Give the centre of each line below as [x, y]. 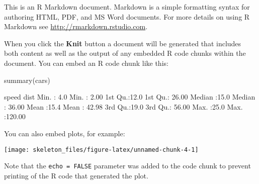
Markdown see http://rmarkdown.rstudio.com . [76, 26]
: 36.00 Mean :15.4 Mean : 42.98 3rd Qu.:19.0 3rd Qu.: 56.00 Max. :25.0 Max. [123, 106]
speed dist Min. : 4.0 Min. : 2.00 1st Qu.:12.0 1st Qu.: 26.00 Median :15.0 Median [130, 97]
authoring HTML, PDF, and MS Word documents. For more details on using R [127, 16]
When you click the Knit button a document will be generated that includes [123, 43]
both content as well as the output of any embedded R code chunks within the [125, 53]
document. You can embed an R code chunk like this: [86, 63]
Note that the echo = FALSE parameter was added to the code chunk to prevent [127, 166]
